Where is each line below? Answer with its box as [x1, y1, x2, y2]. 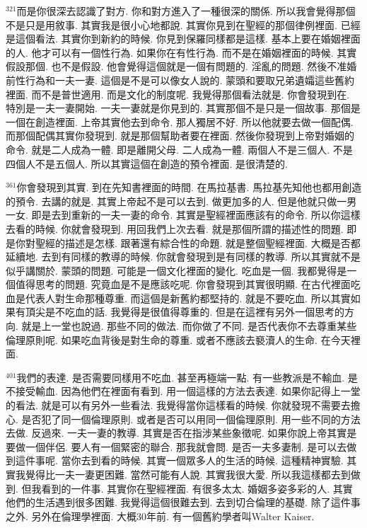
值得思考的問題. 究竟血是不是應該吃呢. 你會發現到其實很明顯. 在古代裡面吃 [15, 277, 361, 292]
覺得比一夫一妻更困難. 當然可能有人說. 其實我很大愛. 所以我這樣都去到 [25, 467, 351, 481]
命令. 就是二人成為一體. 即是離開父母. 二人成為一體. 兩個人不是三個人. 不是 [6, 142, 353, 156]
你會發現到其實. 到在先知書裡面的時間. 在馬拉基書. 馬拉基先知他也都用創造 [16, 180, 362, 195]
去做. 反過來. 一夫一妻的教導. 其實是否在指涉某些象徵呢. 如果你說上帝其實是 [6, 425, 357, 440]
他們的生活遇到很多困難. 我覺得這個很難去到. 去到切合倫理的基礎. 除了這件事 [6, 495, 361, 510]
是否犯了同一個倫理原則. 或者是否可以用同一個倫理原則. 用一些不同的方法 [21, 411, 361, 426]
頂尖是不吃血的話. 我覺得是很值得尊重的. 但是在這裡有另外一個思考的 [25, 304, 345, 319]
